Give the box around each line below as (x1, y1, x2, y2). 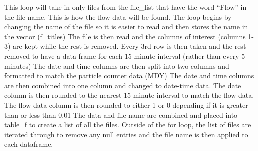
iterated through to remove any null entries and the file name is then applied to (4, 129, 248, 139)
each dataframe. (4, 139, 53, 149)
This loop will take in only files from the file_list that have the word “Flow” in (4, 2, 247, 12)
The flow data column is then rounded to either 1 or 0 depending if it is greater (4, 99, 248, 110)
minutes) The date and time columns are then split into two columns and (4, 60, 229, 71)
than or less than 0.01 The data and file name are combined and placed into (4, 109, 238, 120)
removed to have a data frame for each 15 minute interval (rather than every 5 (4, 50, 245, 61)
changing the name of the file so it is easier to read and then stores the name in (4, 21, 248, 32)
